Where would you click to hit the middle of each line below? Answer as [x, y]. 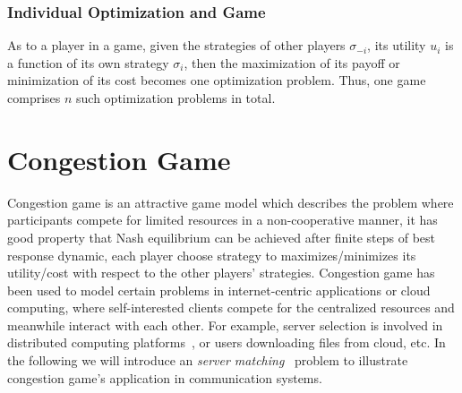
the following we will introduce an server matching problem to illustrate [208, 360]
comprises [34, 98]
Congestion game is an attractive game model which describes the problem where [231, 202]
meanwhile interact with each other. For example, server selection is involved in [225, 325]
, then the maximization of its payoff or [292, 62]
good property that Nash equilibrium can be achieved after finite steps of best [222, 237]
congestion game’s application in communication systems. [165, 377]
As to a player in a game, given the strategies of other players [176, 45]
